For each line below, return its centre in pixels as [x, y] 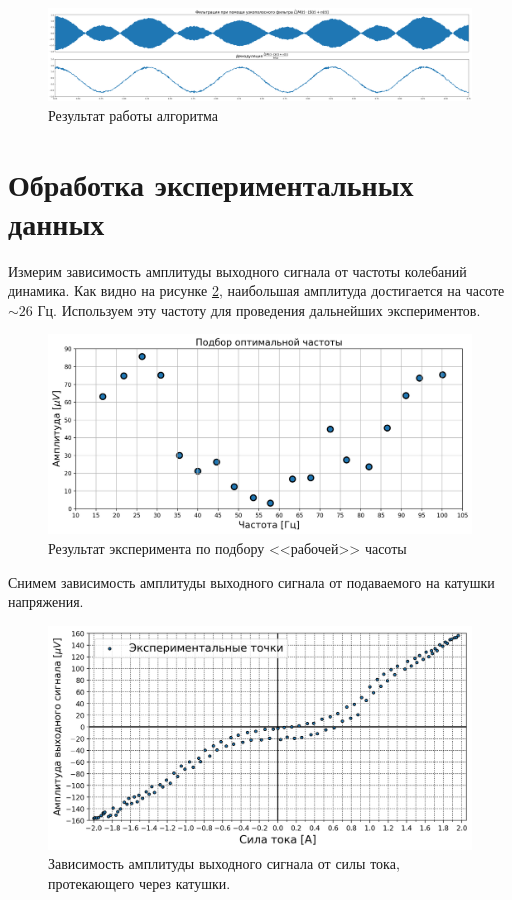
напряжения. [46, 601]
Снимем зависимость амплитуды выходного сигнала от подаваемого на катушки [251, 581]
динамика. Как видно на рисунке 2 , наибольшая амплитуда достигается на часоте [256, 290]
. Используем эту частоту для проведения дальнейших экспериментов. [267, 309]
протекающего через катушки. [139, 882]
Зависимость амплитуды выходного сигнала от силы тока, [224, 863]
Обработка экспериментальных [211, 183]
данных [56, 222]
